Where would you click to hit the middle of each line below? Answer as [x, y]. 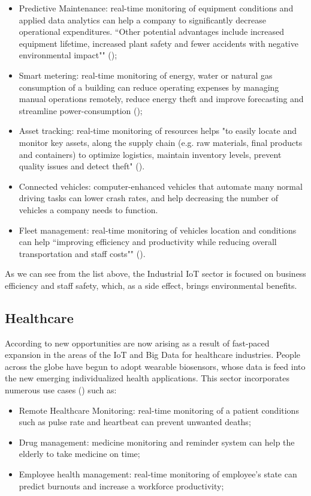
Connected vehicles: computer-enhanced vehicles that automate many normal [161, 186]
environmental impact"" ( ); [68, 55]
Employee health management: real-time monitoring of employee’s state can [158, 474]
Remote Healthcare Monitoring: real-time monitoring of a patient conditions [159, 410]
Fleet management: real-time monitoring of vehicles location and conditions [158, 230]
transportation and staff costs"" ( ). [82, 253]
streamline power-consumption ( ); [81, 110]
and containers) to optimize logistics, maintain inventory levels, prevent [150, 154]
